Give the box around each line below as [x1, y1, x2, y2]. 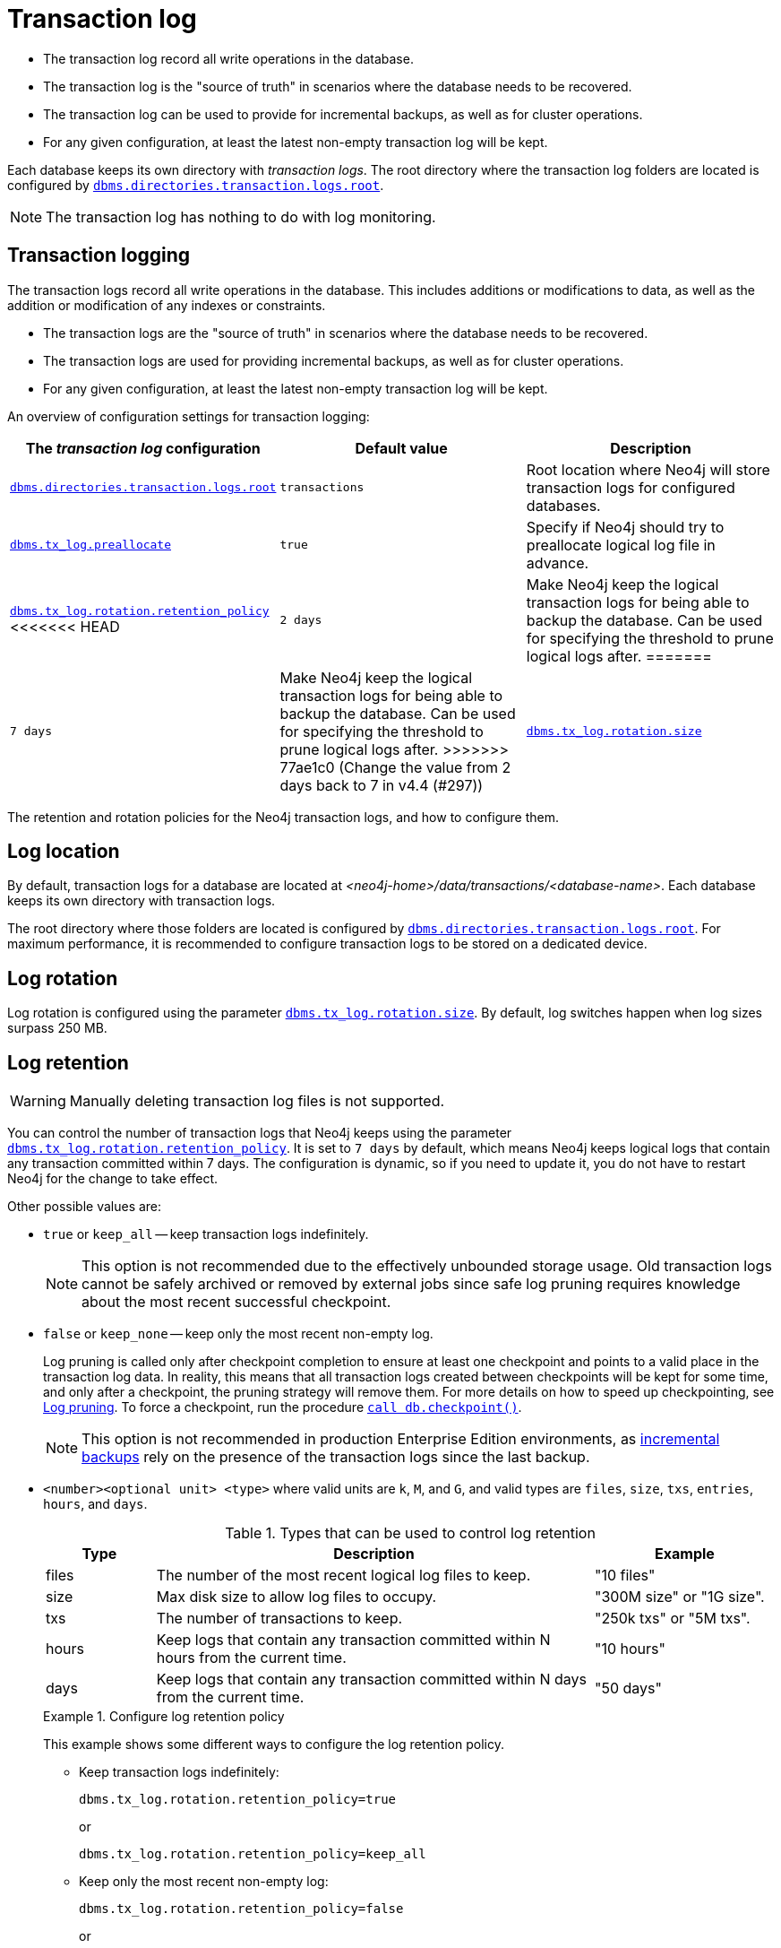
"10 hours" [594, 1640, 665, 1658]
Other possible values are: [7, 1199, 162, 1215]
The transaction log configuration [25, 438, 261, 457]
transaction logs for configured [526, 478, 735, 497]
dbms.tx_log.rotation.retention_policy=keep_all [79, 1847, 426, 1862]
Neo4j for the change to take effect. [7, 1171, 218, 1187]
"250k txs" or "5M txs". [594, 1609, 751, 1628]
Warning [10, 1092, 66, 1111]
